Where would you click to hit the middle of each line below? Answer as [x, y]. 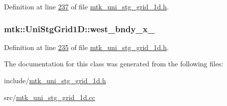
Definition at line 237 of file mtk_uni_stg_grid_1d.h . [86, 6]
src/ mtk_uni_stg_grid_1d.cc [50, 97]
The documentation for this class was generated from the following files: [114, 64]
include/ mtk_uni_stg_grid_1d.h [55, 80]
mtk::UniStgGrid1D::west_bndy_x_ [79, 28]
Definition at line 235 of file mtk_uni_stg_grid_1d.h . [86, 47]
